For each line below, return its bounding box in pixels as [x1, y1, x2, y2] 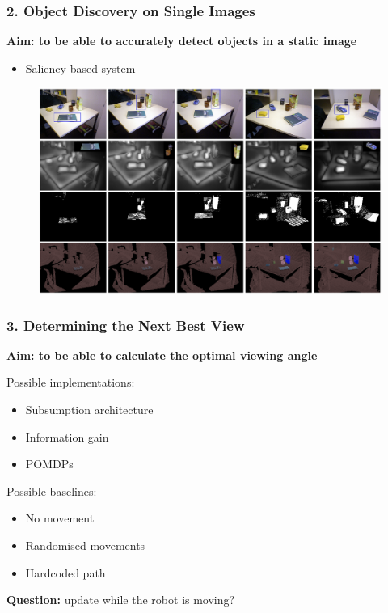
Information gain [25, 428, 109, 445]
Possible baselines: [6, 482, 97, 499]
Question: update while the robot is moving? [6, 591, 235, 608]
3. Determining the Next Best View [6, 315, 245, 335]
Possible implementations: [6, 374, 135, 391]
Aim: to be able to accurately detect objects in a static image [6, 32, 357, 49]
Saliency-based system [25, 59, 136, 76]
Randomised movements [25, 537, 145, 554]
